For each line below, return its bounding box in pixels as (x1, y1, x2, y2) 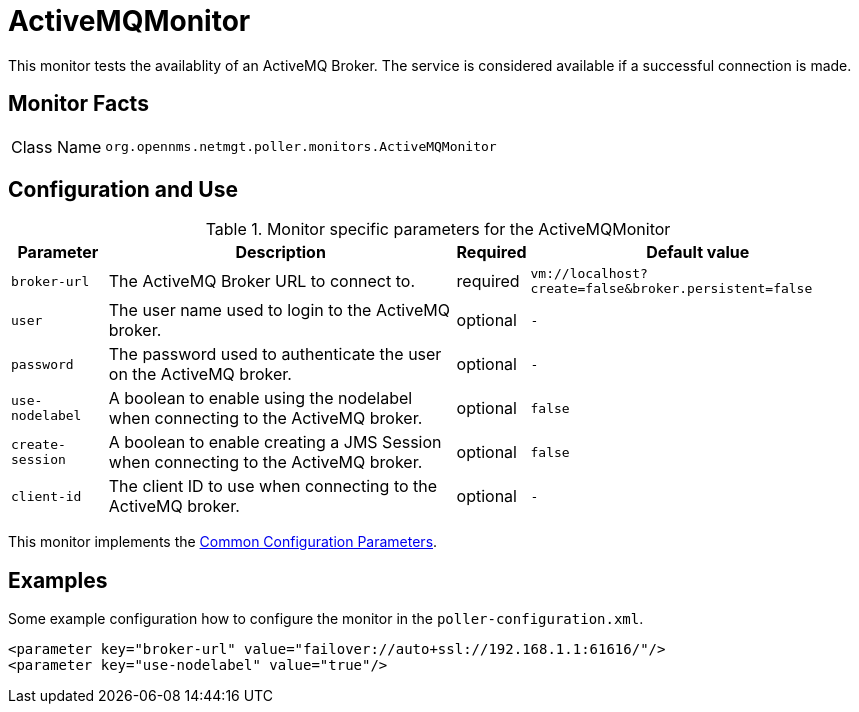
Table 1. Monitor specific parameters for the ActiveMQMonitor (205, 219, 671, 240)
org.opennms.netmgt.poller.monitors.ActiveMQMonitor (105, 139, 497, 155)
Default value (646, 242, 750, 263)
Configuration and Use (8, 177, 238, 203)
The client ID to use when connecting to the (108, 476, 438, 497)
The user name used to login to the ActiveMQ (108, 300, 450, 321)
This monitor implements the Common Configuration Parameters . (8, 533, 438, 551)
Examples (8, 567, 108, 593)
